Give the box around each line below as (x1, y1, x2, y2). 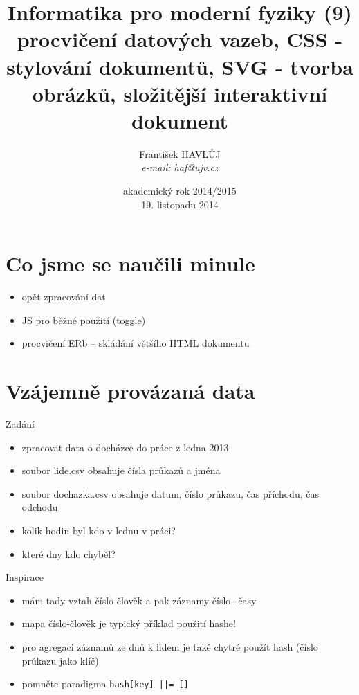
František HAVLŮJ (139, 146, 221, 161)
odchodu (21, 500, 58, 514)
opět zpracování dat (21, 289, 106, 304)
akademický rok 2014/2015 (123, 183, 237, 198)
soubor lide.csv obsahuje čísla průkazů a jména (21, 463, 221, 478)
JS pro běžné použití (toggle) (21, 312, 146, 327)
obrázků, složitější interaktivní (32, 79, 328, 107)
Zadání (6, 417, 35, 431)
